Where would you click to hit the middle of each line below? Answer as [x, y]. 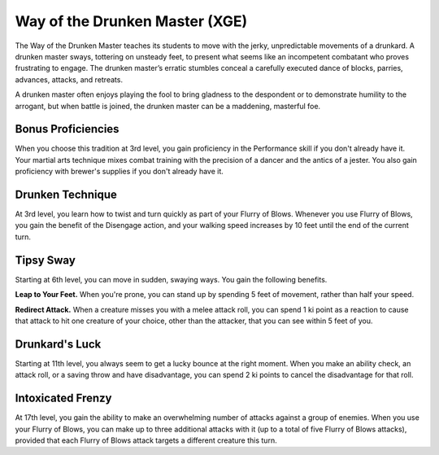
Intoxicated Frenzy [63, 398]
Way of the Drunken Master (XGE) [131, 21]
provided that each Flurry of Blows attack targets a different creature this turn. [146, 440]
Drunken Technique [66, 195]
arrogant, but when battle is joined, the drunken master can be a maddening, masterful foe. [168, 106]
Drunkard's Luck [58, 344]
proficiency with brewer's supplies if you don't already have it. [119, 172]
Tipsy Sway [46, 260]
